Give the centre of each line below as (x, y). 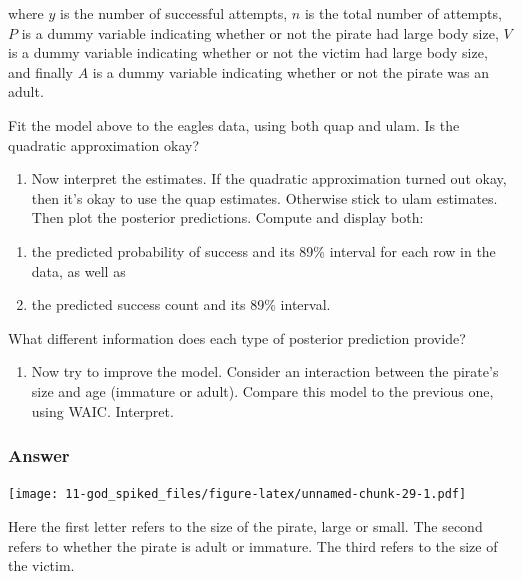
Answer (39, 455)
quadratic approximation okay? (104, 144)
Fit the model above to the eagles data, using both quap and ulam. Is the (234, 124)
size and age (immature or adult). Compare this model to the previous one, (262, 390)
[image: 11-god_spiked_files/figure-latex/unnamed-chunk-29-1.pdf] (237, 494)
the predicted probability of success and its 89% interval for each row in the (263, 250)
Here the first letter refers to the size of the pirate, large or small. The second (245, 525)
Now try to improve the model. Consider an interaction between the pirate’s (265, 371)
